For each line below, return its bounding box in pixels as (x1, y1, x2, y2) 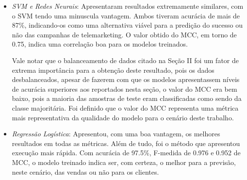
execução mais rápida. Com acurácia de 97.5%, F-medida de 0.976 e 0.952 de (12, 147, 241, 158)
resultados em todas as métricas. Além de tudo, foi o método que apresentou (12, 138, 240, 148)
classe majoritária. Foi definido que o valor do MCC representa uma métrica (12, 102, 239, 113)
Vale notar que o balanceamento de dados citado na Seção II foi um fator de (12, 55, 239, 65)
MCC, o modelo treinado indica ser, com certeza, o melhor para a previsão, (12, 157, 236, 167)
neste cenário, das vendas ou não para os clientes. (12, 166, 159, 177)
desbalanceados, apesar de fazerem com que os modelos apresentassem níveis (12, 74, 240, 84)
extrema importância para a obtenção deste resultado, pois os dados (12, 65, 214, 75)
